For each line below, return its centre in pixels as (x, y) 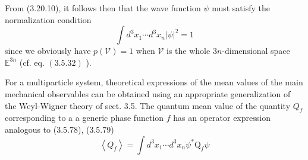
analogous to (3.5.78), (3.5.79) (59, 129)
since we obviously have (48, 51)
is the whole (188, 51)
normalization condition (48, 19)
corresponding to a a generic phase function (84, 118)
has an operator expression (222, 118)
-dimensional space (256, 51)
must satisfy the (241, 8)
